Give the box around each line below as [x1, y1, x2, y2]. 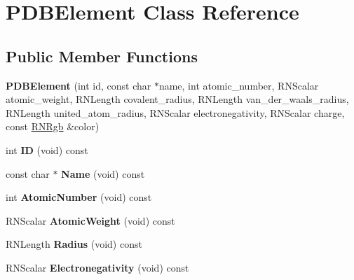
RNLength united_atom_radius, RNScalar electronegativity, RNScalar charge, [6, 105, 345, 120]
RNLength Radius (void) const [6, 237, 142, 251]
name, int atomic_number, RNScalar [158, 78, 319, 92]
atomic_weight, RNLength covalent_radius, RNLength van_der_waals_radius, [6, 92, 349, 106]
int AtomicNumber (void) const [6, 190, 152, 204]
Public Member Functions [6, 45, 198, 66]
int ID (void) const [6, 142, 88, 157]
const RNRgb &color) [6, 119, 100, 134]
